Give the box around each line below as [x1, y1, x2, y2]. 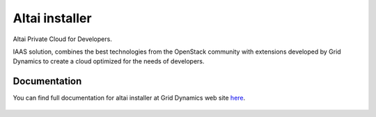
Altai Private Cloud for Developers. [13, 35, 113, 43]
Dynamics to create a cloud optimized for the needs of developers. [13, 57, 205, 65]
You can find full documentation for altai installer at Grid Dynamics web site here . [13, 94, 246, 102]
